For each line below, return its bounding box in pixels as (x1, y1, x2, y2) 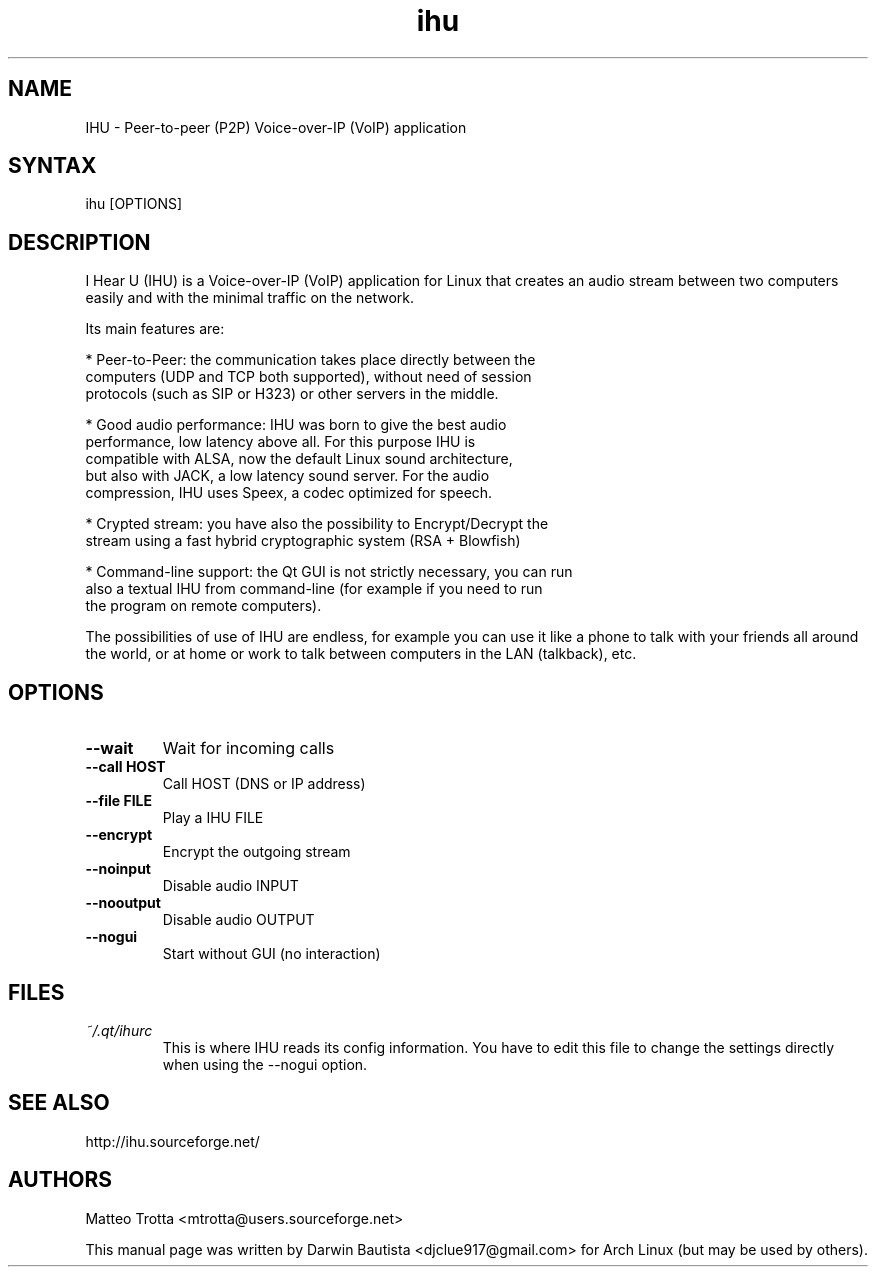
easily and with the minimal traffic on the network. (85, 289, 415, 307)
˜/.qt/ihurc (85, 1021, 153, 1039)
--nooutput (85, 894, 161, 912)
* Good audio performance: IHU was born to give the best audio (85, 416, 507, 434)
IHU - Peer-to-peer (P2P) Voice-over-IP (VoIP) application (85, 118, 467, 136)
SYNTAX (8, 153, 97, 179)
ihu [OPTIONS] (85, 195, 183, 213)
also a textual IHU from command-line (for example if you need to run (85, 580, 543, 598)
